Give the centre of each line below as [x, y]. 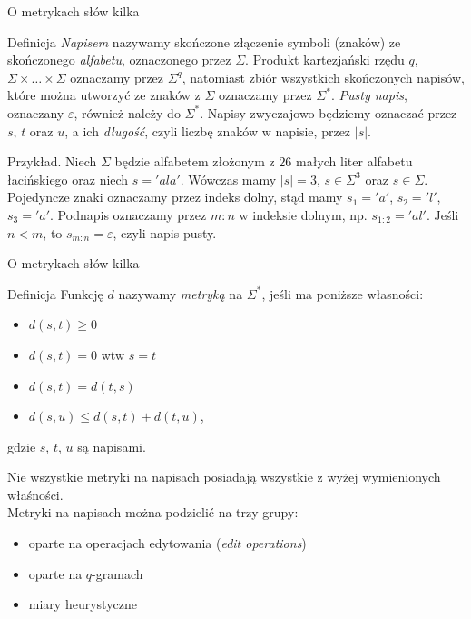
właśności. [35, 494]
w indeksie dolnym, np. [303, 214]
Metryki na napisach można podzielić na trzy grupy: [153, 512]
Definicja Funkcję [55, 293]
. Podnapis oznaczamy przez [128, 214]
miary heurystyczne [83, 604]
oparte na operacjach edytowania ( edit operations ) [167, 543]
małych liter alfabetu [354, 161]
